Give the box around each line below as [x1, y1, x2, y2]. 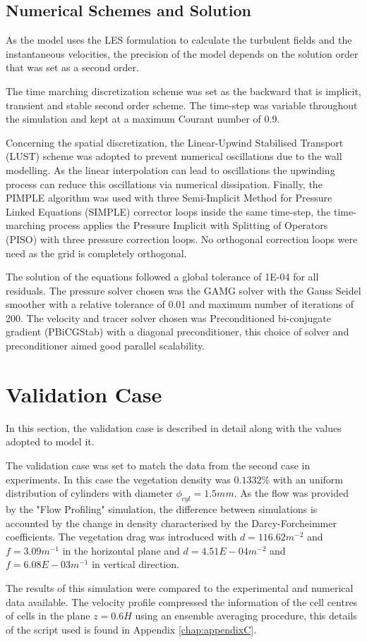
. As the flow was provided [234, 486, 349, 500]
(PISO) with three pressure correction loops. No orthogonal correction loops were [6, 231, 358, 246]
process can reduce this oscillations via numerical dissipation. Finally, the [6, 176, 323, 191]
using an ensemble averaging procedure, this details [135, 608, 357, 623]
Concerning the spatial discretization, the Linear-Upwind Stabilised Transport [6, 135, 344, 149]
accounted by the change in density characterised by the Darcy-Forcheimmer [6, 515, 337, 530]
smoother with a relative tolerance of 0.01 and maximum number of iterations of [6, 297, 354, 311]
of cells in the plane [6, 608, 90, 623]
